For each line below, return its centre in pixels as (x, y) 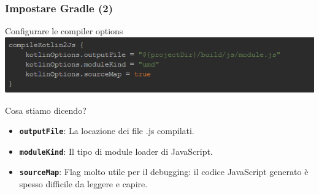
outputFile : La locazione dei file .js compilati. (107, 131)
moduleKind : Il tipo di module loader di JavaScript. (116, 151)
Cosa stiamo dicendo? (46, 110)
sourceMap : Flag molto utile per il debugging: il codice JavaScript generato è (164, 172)
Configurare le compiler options (64, 31)
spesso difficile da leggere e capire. (83, 184)
